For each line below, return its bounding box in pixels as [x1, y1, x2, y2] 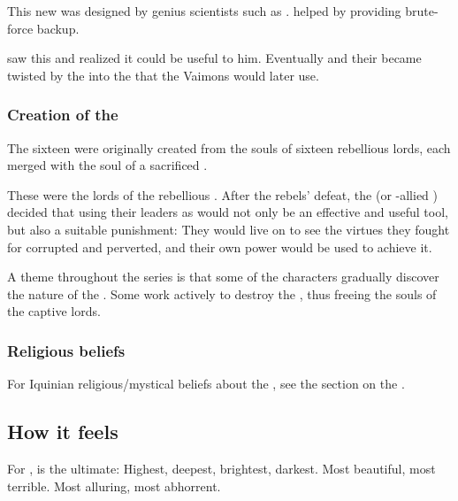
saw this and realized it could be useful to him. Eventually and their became [7, 49, 422, 67]
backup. [36, 19, 80, 37]
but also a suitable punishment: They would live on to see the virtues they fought [7, 220, 450, 238]
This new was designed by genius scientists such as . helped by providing [7, 2, 401, 19]
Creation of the [7, 104, 118, 126]
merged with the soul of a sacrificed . [7, 156, 208, 174]
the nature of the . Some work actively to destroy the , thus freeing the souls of [7, 284, 437, 303]
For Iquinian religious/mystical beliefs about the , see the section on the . [7, 374, 405, 393]
